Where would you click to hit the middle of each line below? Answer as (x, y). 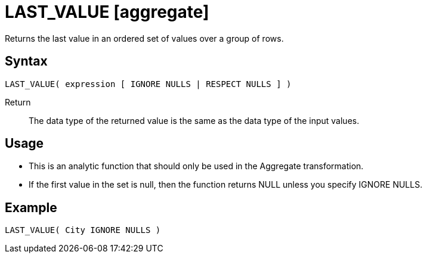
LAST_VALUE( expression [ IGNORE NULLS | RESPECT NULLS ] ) (148, 84)
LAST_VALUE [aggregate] (107, 12)
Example (31, 207)
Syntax (26, 61)
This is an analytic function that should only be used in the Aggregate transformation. (196, 166)
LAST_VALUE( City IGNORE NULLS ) (83, 230)
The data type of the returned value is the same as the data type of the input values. (194, 120)
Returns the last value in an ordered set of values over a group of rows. (144, 38)
